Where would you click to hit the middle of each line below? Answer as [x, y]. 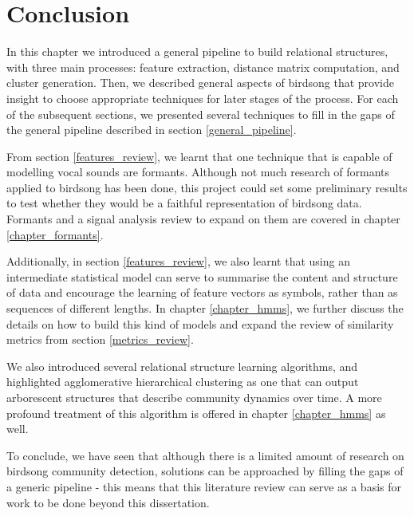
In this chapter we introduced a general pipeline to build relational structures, [197, 51]
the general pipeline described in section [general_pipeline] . [152, 130]
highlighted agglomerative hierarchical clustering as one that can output [183, 382]
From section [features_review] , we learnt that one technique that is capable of [199, 156]
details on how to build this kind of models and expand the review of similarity [200, 323]
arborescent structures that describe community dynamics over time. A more [194, 397]
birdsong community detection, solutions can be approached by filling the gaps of [205, 471]
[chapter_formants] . [55, 234]
